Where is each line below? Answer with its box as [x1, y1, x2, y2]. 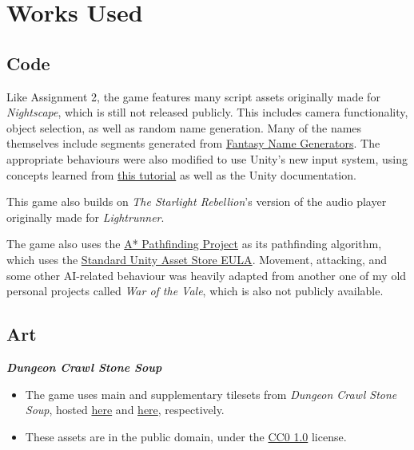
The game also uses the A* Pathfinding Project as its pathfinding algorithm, [6, 235, 382, 252]
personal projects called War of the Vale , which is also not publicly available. [6, 282, 384, 299]
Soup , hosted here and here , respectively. [25, 401, 225, 418]
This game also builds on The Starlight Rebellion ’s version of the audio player [6, 193, 387, 210]
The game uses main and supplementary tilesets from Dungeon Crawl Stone [25, 385, 397, 402]
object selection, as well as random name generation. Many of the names [6, 119, 362, 136]
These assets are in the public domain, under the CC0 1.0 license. [25, 428, 347, 444]
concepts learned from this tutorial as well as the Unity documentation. [6, 166, 356, 183]
